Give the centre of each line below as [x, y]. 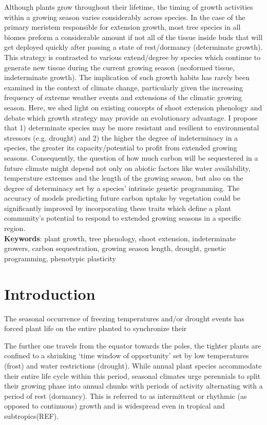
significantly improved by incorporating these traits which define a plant [118, 208]
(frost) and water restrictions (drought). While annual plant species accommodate [133, 365]
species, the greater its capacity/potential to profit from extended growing [121, 148]
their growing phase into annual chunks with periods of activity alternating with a [133, 386]
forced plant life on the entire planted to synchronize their [96, 328]
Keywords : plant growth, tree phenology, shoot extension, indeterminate [120, 238]
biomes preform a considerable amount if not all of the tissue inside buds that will [133, 37]
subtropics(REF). [32, 416]
